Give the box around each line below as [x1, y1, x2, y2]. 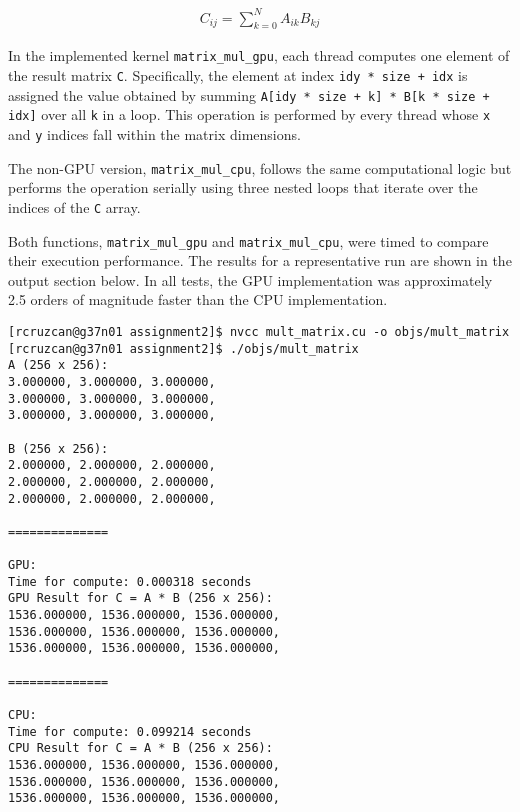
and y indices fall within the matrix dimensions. [8, 123, 301, 144]
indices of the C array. [8, 196, 141, 217]
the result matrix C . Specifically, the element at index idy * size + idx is [8, 64, 468, 85]
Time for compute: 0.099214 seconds [8, 724, 252, 739]
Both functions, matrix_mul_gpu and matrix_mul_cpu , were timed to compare [8, 230, 489, 251]
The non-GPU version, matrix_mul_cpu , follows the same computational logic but [8, 157, 512, 178]
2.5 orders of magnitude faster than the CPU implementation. [8, 289, 388, 310]
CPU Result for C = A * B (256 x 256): [8, 741, 273, 756]
